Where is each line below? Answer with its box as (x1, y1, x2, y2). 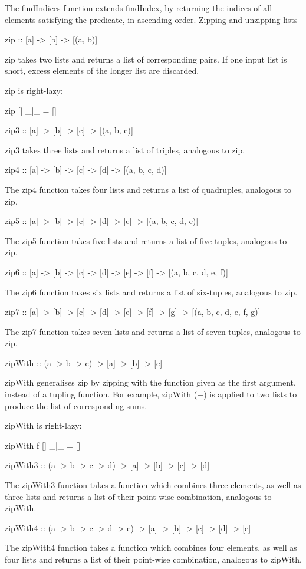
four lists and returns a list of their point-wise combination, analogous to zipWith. (5, 553, 302, 565)
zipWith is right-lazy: (5, 419, 82, 432)
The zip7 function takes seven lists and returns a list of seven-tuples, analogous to (5, 325, 301, 337)
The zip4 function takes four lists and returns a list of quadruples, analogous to (5, 183, 292, 195)
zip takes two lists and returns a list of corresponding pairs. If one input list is (5, 52, 287, 65)
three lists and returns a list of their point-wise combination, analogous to (5, 490, 272, 502)
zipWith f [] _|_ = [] (5, 439, 81, 451)
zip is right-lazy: (5, 84, 63, 96)
